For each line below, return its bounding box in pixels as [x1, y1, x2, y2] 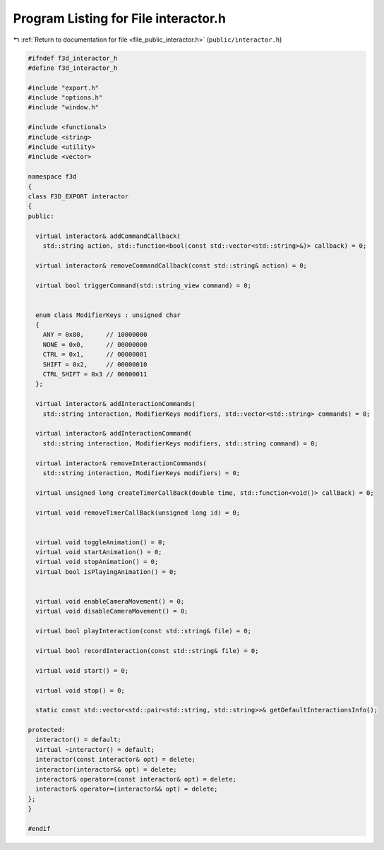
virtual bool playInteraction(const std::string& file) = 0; [35, 627, 252, 635]
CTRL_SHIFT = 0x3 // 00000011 [42, 371, 148, 378]
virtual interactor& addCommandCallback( [35, 232, 181, 240]
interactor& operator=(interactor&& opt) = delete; [35, 785, 218, 794]
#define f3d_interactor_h [28, 64, 118, 72]
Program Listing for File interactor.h [13, 11, 226, 26]
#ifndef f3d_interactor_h [28, 54, 118, 62]
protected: [28, 726, 66, 734]
